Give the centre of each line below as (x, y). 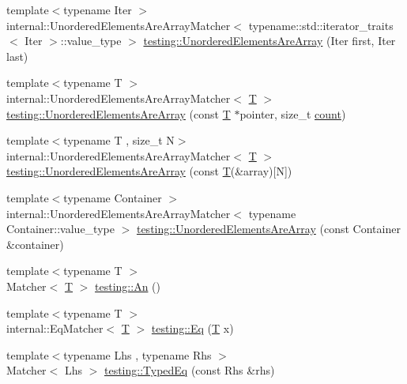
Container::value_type (60, 229)
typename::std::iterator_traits (321, 25)
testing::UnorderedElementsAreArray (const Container (268, 229)
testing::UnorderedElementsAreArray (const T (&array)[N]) (149, 171)
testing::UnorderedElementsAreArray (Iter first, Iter (269, 41)
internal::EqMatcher (55, 328)
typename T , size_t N (119, 140)
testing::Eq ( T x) (192, 328)
